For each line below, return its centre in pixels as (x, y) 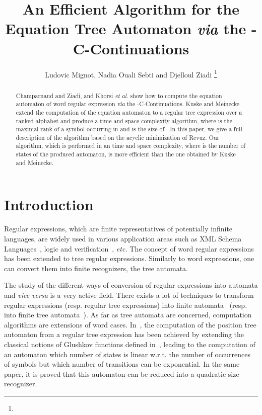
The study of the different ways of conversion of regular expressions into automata (131, 285)
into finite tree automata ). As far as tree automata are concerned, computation (128, 315)
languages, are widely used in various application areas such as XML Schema (123, 238)
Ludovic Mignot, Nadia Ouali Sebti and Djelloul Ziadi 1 (131, 73)
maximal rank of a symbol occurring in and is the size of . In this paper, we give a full (129, 129)
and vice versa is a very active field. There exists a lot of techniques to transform (129, 295)
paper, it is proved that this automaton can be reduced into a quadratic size (122, 373)
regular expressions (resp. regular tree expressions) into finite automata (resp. (126, 305)
